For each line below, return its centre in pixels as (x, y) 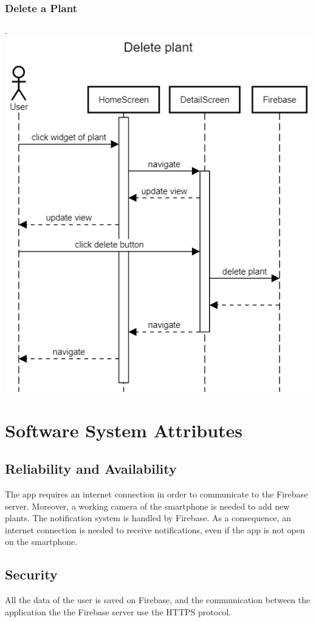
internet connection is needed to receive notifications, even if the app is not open (155, 529)
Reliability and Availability (91, 469)
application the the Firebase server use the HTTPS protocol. (118, 611)
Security (31, 574)
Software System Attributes (124, 430)
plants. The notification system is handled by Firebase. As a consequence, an (148, 518)
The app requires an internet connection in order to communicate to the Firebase (156, 494)
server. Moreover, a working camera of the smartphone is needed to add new (147, 506)
